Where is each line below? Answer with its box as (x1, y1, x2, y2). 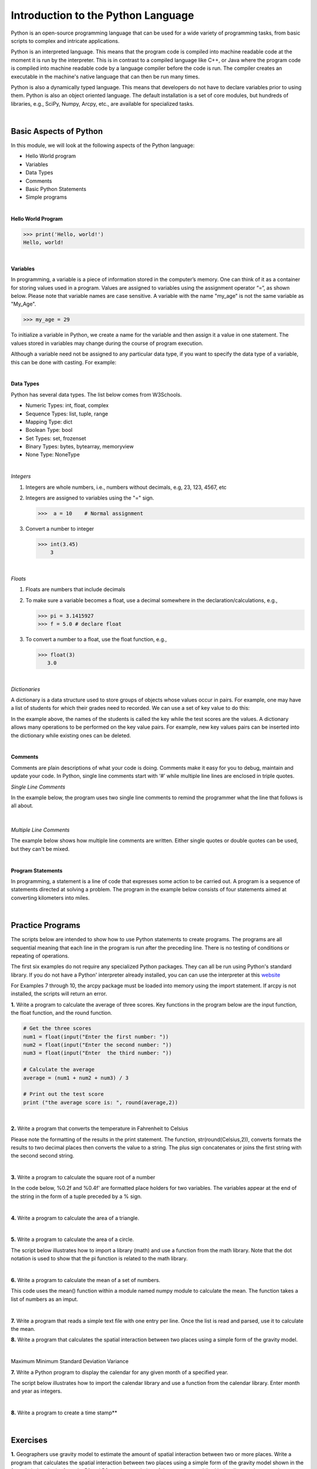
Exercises (11, 1436, 48, 1445)
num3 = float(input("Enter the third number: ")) (23, 1049, 173, 1057)
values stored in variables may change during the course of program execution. (11, 340, 204, 347)
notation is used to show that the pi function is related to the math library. (11, 1255, 188, 1262)
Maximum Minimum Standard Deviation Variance (11, 1358, 129, 1365)
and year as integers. (11, 1387, 62, 1395)
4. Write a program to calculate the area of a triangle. (11, 1214, 140, 1222)
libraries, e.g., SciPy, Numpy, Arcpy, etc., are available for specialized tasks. (11, 100, 194, 107)
